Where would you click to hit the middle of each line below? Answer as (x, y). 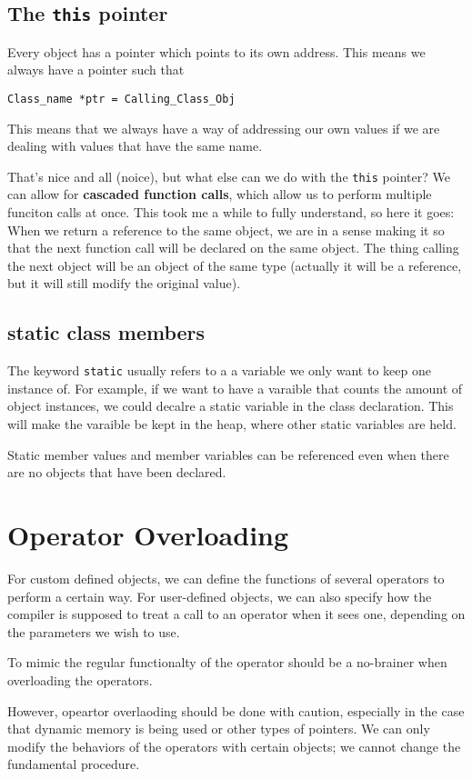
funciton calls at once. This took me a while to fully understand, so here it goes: (231, 212)
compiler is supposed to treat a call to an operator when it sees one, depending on (236, 614)
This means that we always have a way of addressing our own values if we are (224, 128)
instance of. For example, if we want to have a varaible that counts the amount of (235, 388)
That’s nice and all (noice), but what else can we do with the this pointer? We (229, 176)
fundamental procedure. (74, 764)
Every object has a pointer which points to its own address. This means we (216, 51)
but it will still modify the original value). (124, 283)
